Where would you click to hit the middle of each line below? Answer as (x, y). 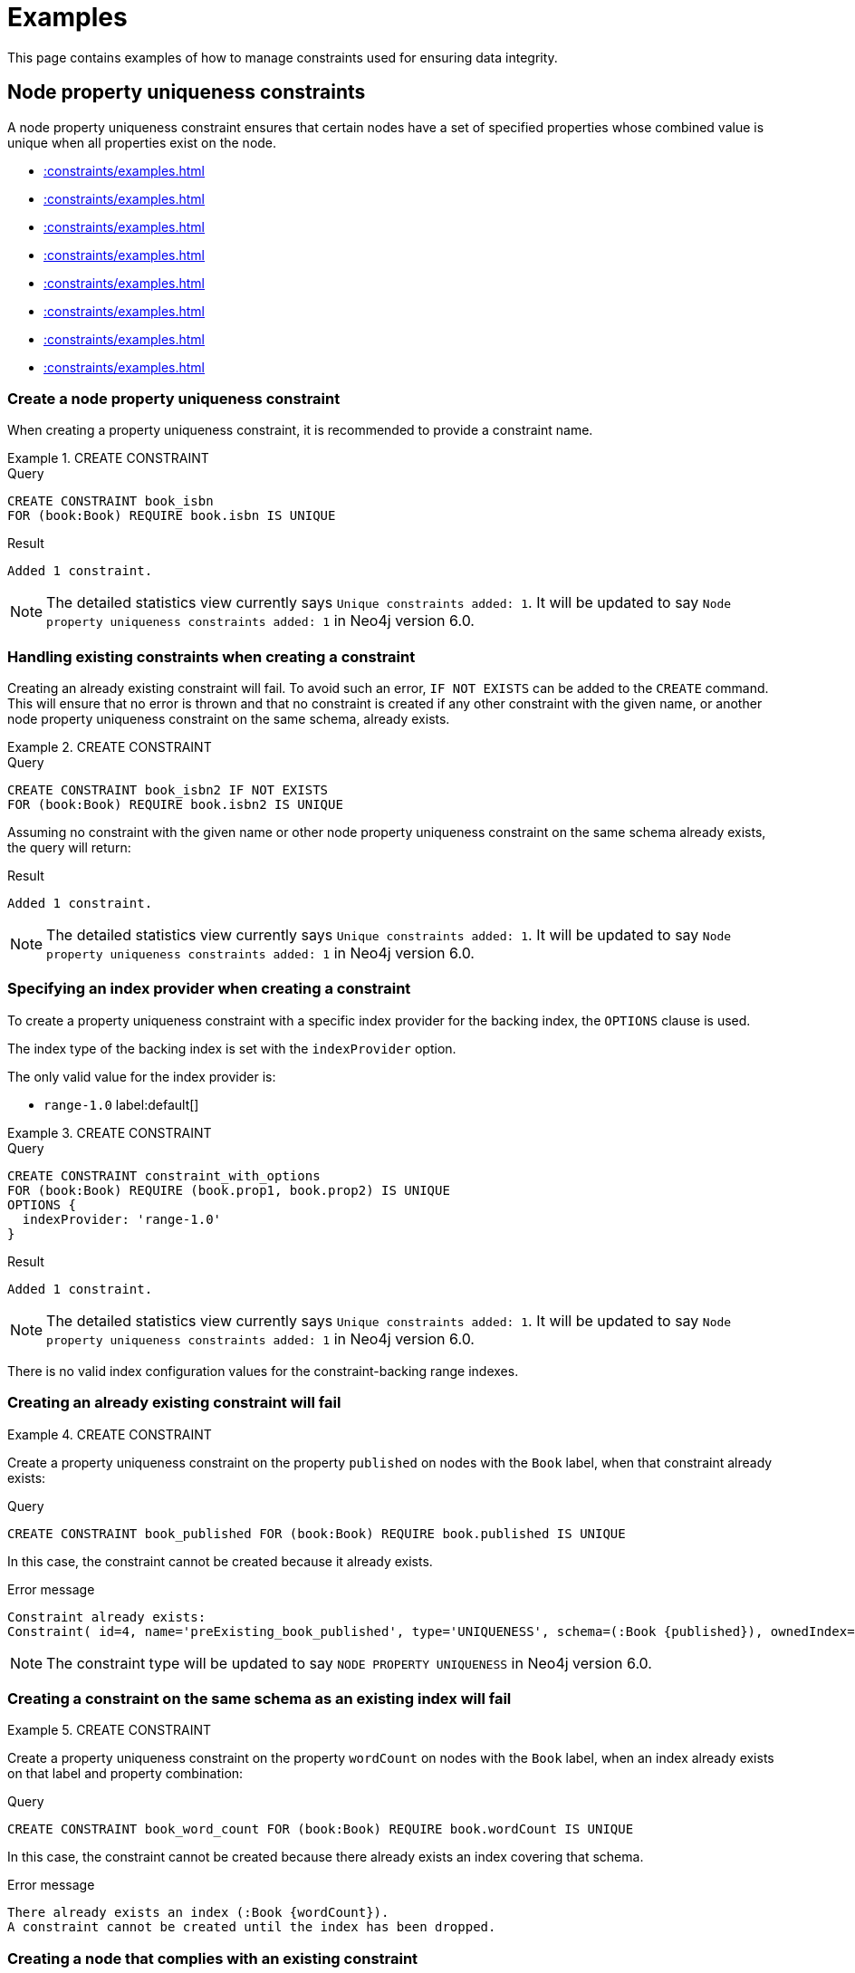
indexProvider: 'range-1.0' (122, 1219)
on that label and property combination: (125, 1774)
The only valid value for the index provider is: (142, 1076)
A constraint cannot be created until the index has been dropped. (252, 1927)
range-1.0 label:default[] (121, 1104)
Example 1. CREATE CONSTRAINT (108, 458)
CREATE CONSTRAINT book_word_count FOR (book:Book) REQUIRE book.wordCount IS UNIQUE (321, 1829)
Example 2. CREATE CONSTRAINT (110, 747)
